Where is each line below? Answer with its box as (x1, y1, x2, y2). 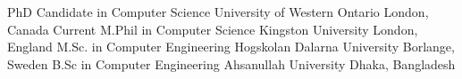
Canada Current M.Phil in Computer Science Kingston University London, (7, 20, 418, 38)
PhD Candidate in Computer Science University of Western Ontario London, (7, 3, 429, 20)
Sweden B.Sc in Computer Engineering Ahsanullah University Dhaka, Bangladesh (7, 54, 456, 73)
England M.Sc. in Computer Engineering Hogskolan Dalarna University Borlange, (7, 37, 455, 56)
